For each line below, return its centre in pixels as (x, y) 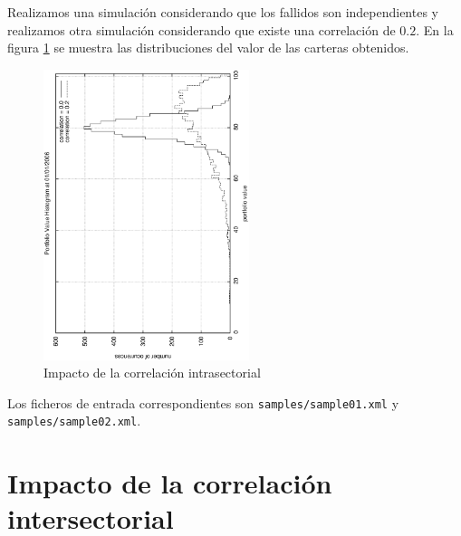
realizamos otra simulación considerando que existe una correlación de (202, 29)
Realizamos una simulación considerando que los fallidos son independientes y (223, 12)
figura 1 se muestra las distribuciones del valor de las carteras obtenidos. (208, 48)
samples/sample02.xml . (74, 421)
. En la (435, 29)
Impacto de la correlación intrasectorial (152, 373)
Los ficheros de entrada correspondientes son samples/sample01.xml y (203, 402)
